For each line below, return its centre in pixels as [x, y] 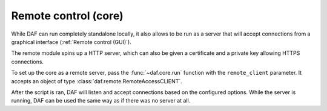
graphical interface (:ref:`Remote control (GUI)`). [71, 42]
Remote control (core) [67, 16]
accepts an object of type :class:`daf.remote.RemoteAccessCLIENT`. [97, 81]
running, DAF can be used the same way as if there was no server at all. [101, 101]
